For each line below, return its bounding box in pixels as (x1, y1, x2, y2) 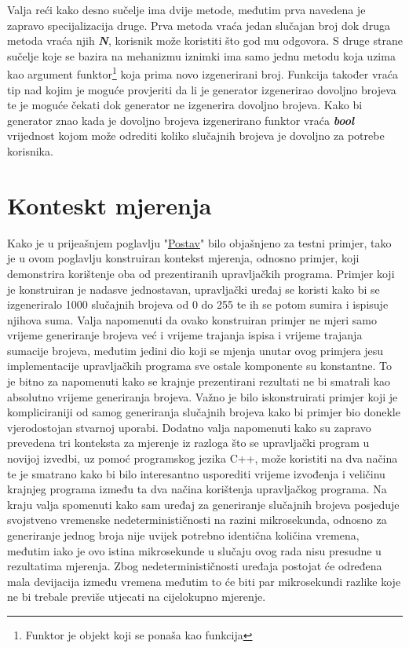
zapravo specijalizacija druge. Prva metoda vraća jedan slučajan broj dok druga (7, 16, 390, 33)
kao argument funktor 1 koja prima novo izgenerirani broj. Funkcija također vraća (7, 64, 398, 82)
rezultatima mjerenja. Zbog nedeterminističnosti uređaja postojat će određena (7, 558, 382, 574)
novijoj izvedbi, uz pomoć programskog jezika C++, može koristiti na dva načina (7, 450, 398, 467)
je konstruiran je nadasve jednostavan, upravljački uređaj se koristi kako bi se (7, 280, 380, 297)
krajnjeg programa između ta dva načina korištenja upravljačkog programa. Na (7, 481, 387, 497)
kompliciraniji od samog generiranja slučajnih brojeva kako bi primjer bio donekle (7, 404, 400, 420)
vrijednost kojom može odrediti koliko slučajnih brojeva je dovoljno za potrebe (7, 127, 385, 144)
